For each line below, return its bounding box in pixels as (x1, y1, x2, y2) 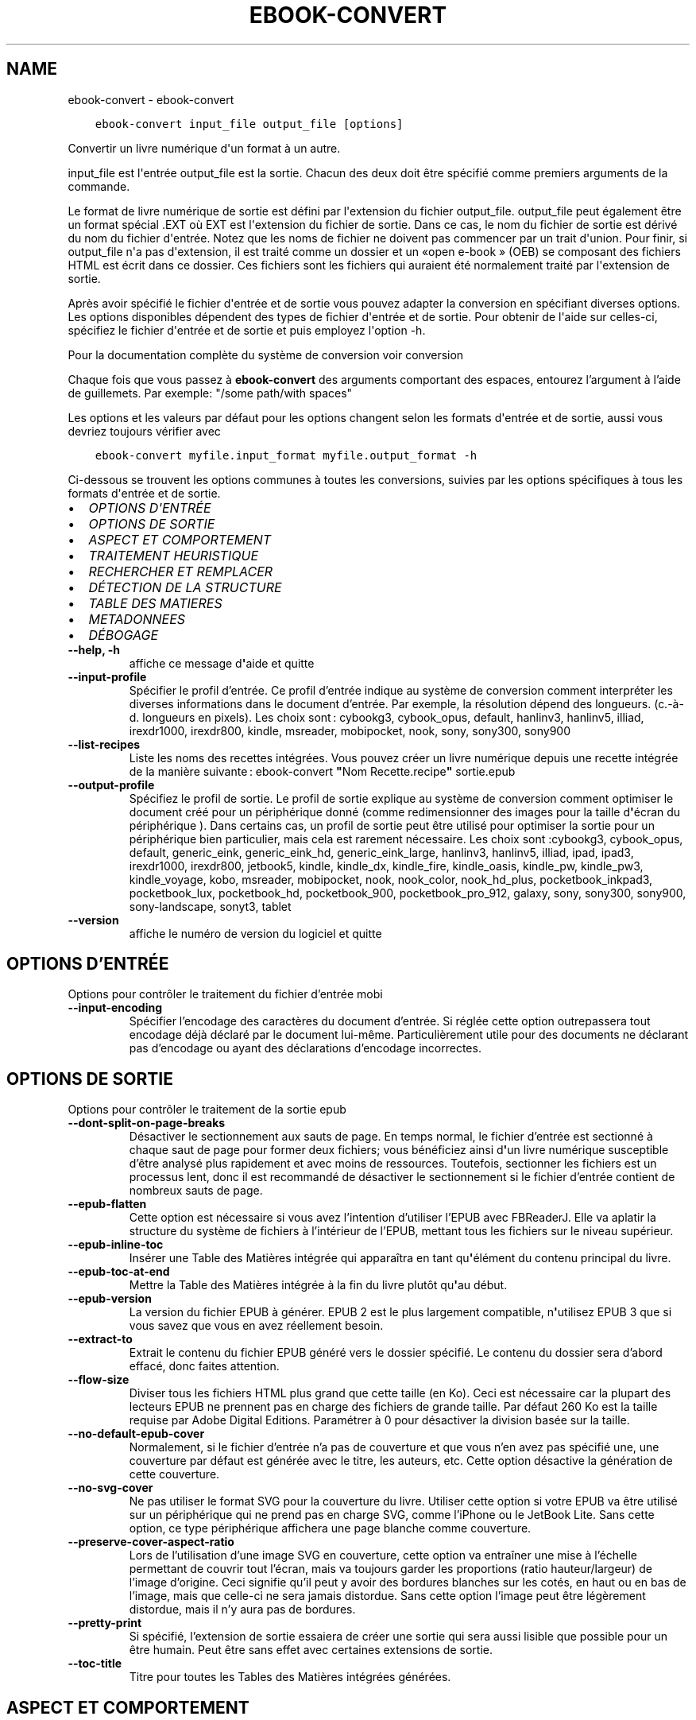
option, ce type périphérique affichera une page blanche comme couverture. (129, 1521, 532, 1536)
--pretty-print (68, 1616, 142, 1630)
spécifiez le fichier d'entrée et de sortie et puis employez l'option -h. (68, 323, 426, 337)
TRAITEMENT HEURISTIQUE (88, 547, 259, 564)
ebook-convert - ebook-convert (68, 92, 234, 107)
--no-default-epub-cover (68, 1427, 205, 1441)
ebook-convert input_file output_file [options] (95, 117, 404, 130)
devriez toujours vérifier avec (68, 424, 221, 438)
